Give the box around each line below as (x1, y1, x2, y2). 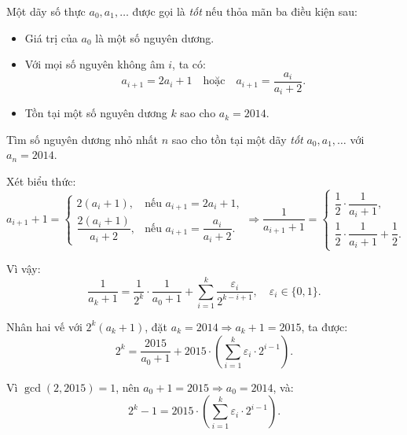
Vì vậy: (6, 260, 41, 277)
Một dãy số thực (6, 3, 86, 19)
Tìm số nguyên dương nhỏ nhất (6, 131, 158, 147)
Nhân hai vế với (6, 318, 82, 334)
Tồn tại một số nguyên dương (24, 105, 167, 121)
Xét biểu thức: (6, 173, 76, 190)
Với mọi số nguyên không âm (24, 56, 165, 72)
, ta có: (172, 56, 206, 72)
